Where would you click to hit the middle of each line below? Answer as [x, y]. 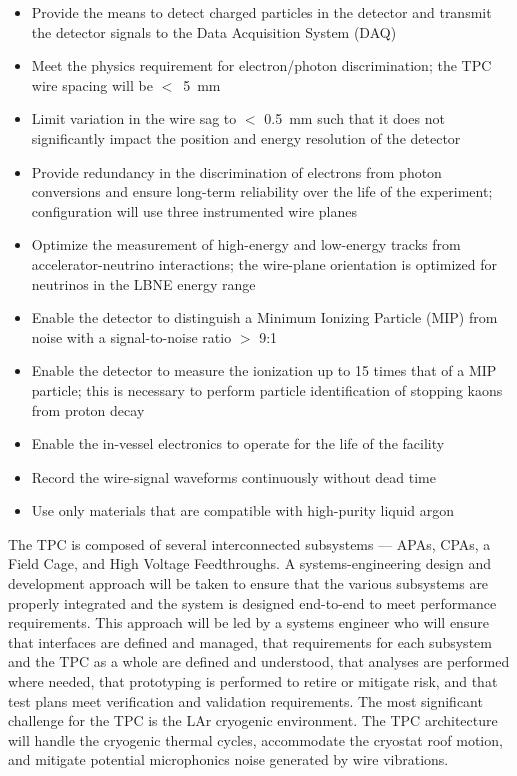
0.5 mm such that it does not [354, 118]
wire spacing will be [92, 84]
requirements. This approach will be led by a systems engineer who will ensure [248, 622]
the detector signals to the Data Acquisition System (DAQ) [214, 31]
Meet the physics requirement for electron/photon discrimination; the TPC [261, 65]
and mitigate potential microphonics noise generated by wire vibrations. [228, 759]
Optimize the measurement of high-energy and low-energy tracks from [246, 244]
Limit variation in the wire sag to [134, 118]
